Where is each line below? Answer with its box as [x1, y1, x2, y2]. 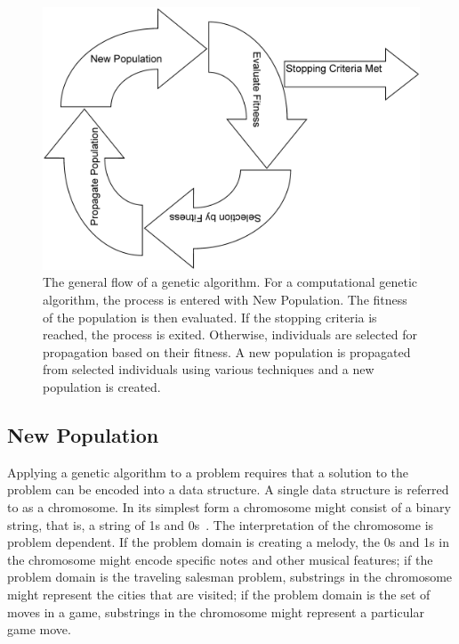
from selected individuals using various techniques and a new [43, 360, 374, 379]
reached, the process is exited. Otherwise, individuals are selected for [43, 325, 418, 344]
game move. [7, 620, 71, 639]
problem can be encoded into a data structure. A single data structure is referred [7, 480, 449, 499]
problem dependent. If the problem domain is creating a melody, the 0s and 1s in [7, 533, 449, 551]
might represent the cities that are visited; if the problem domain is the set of [7, 584, 431, 603]
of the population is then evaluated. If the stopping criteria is [43, 307, 377, 326]
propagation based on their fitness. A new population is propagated [43, 342, 411, 361]
